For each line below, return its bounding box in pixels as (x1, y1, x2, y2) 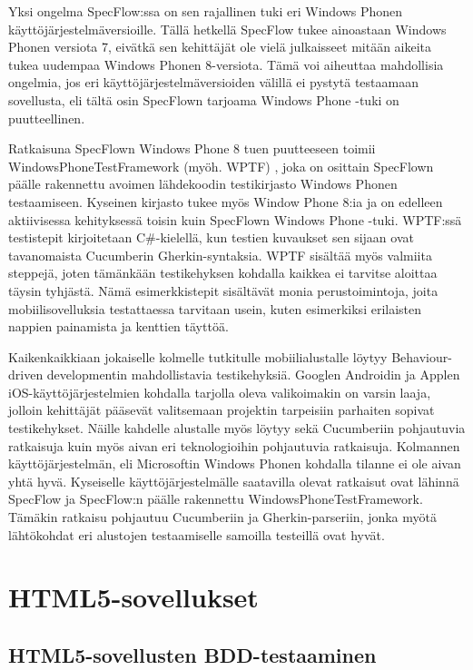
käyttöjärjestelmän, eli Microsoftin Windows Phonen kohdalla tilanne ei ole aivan (8, 454, 461, 473)
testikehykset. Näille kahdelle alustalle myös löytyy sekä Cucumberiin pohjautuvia (8, 419, 466, 438)
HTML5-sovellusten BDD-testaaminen (8, 640, 377, 668)
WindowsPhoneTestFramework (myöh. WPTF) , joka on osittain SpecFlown (8, 156, 434, 175)
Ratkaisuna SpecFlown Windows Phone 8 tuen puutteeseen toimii (8, 139, 376, 158)
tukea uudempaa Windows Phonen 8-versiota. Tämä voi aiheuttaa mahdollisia (8, 54, 444, 74)
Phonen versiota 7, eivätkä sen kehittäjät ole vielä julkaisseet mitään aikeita (8, 37, 432, 56)
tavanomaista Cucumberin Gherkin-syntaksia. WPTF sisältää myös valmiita (8, 245, 432, 264)
